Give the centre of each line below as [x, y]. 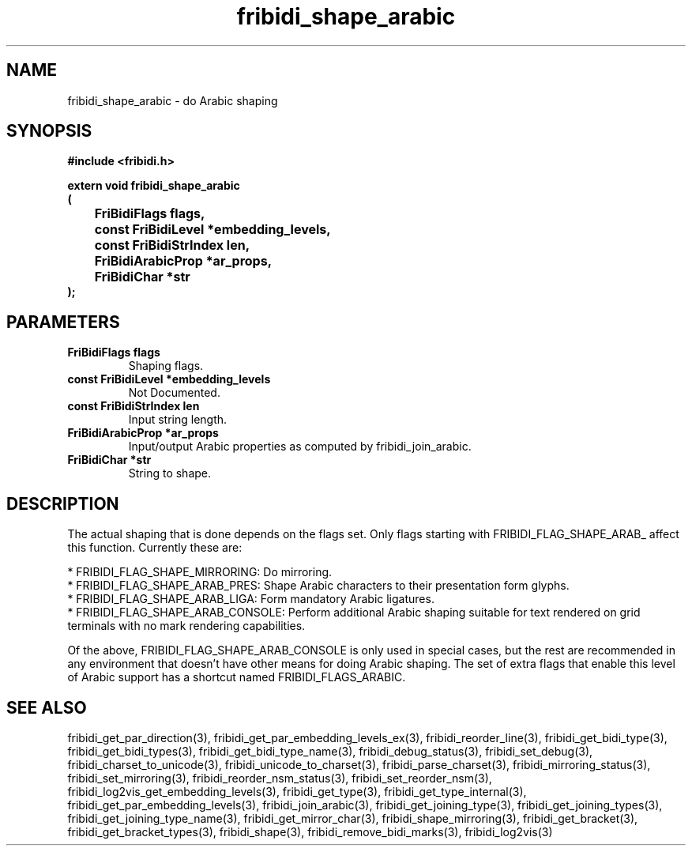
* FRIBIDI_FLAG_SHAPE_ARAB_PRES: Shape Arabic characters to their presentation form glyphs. [318, 586]
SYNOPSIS [49, 131]
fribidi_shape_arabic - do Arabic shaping [173, 100]
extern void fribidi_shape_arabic [154, 186]
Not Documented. [174, 393]
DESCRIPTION [63, 503]
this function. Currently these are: [155, 548]
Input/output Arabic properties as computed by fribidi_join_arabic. [300, 447]
